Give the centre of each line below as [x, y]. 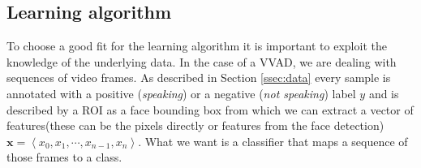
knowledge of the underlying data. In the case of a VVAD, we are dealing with [202, 61]
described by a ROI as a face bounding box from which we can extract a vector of [210, 109]
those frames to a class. [64, 157]
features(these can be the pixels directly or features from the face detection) [195, 125]
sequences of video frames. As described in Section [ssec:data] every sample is [199, 78]
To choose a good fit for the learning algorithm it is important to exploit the [197, 46]
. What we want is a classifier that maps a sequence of [273, 141]
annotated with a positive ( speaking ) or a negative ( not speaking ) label [181, 93]
